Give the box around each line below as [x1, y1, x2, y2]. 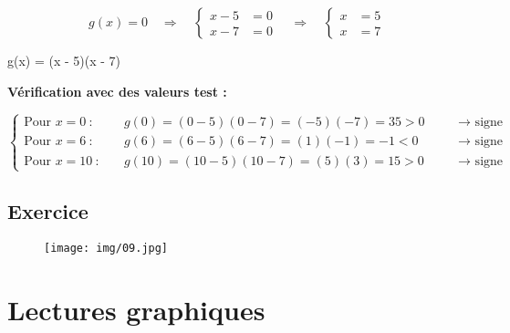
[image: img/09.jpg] [44, 241, 169, 255]
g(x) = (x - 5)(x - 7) [7, 51, 121, 69]
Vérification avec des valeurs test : [7, 81, 227, 100]
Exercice [7, 197, 88, 225]
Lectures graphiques [7, 290, 265, 328]
